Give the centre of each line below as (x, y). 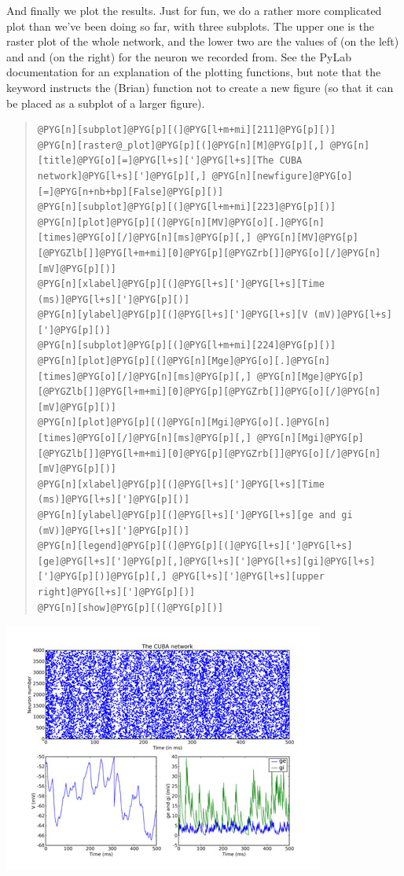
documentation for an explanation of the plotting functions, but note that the (194, 72)
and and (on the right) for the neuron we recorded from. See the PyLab (179, 56)
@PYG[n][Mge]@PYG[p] (310, 376)
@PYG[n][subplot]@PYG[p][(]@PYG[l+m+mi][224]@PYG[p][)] (187, 346)
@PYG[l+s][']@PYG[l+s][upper (248, 577)
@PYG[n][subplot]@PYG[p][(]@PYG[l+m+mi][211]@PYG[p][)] (187, 130)
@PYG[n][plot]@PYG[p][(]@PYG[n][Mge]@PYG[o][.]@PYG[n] (184, 361)
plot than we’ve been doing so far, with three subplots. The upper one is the (190, 26)
